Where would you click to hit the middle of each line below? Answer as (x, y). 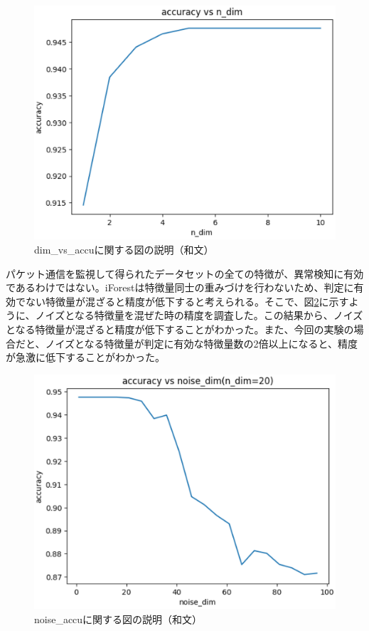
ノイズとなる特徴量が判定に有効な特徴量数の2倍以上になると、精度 (202, 343)
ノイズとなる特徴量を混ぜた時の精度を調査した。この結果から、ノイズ (199, 315)
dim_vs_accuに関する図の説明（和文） (124, 249)
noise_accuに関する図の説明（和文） (118, 619)
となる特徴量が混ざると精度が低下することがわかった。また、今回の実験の (180, 329)
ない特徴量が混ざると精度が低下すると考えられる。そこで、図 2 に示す (187, 301)
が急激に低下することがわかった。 (85, 357)
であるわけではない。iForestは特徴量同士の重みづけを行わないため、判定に (180, 287)
